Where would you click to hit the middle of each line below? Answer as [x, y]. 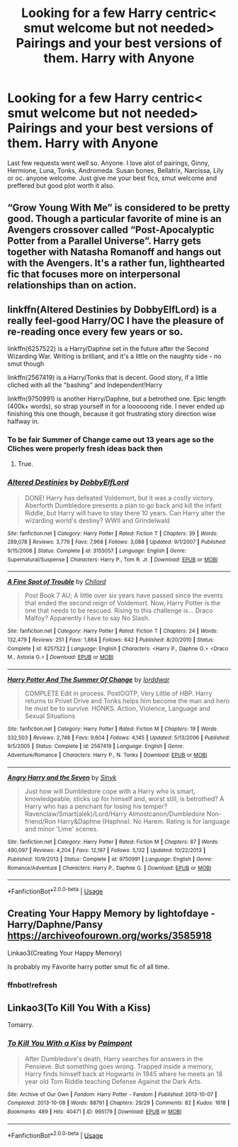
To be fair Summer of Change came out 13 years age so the [111, 440]
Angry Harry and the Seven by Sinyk [62, 777]
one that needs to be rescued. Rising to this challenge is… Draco [119, 610]
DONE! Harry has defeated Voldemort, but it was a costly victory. [119, 498]
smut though [26, 364]
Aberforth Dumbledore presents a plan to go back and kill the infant [123, 505]
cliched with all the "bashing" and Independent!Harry [85, 385]
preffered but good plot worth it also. [61, 185]
